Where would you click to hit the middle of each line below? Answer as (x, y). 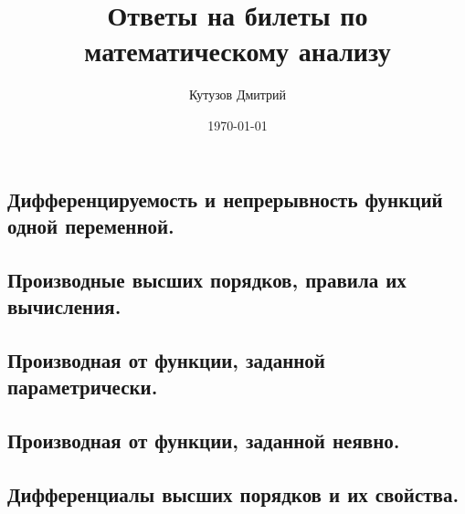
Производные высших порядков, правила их (207, 279)
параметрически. (83, 387)
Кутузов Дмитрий (238, 94)
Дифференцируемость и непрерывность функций (225, 199)
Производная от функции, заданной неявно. (204, 441)
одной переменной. (91, 225)
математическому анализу (238, 51)
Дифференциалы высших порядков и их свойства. (233, 493)
